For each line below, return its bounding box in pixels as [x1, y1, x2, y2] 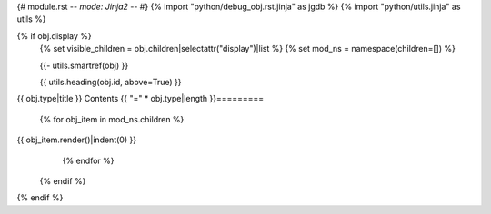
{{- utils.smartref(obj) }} [39, 60, 129, 71]
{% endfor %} [62, 155, 115, 166]
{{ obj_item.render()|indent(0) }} [16, 134, 136, 145]
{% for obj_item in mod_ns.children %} [39, 113, 185, 124]
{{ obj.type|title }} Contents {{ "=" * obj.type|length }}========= [16, 93, 265, 104]
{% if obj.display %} [16, 30, 93, 41]
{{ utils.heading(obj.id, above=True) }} [39, 76, 182, 87]
